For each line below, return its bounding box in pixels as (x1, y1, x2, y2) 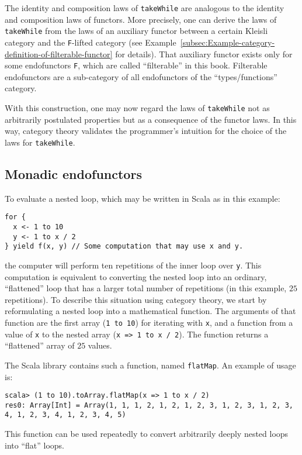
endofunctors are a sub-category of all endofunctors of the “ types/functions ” (5, 70, 277, 82)
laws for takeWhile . (5, 136, 75, 148)
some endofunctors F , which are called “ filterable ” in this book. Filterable (5, 59, 268, 71)
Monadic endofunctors (5, 164, 142, 182)
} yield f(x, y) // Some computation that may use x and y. (5, 242, 244, 251)
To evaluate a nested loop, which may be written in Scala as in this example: (5, 192, 280, 204)
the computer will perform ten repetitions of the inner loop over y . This (5, 258, 262, 271)
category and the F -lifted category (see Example (5, 36, 176, 48)
